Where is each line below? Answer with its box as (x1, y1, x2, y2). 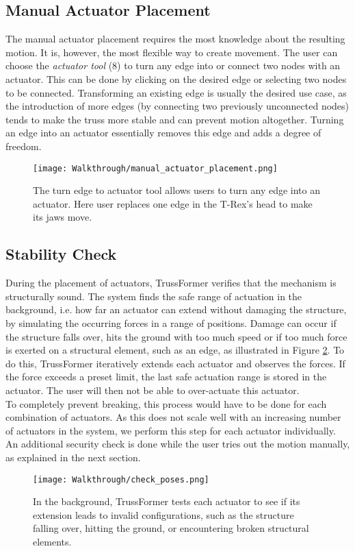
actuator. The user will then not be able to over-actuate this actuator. (5, 382, 300, 397)
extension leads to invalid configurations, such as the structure (33, 507, 294, 522)
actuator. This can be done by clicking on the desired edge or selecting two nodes (5, 71, 347, 86)
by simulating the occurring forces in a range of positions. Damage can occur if (5, 315, 337, 330)
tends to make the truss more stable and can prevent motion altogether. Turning (5, 112, 344, 126)
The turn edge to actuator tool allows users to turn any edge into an (33, 183, 320, 197)
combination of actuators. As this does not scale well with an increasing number (5, 410, 341, 424)
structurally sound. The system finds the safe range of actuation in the (5, 289, 302, 303)
